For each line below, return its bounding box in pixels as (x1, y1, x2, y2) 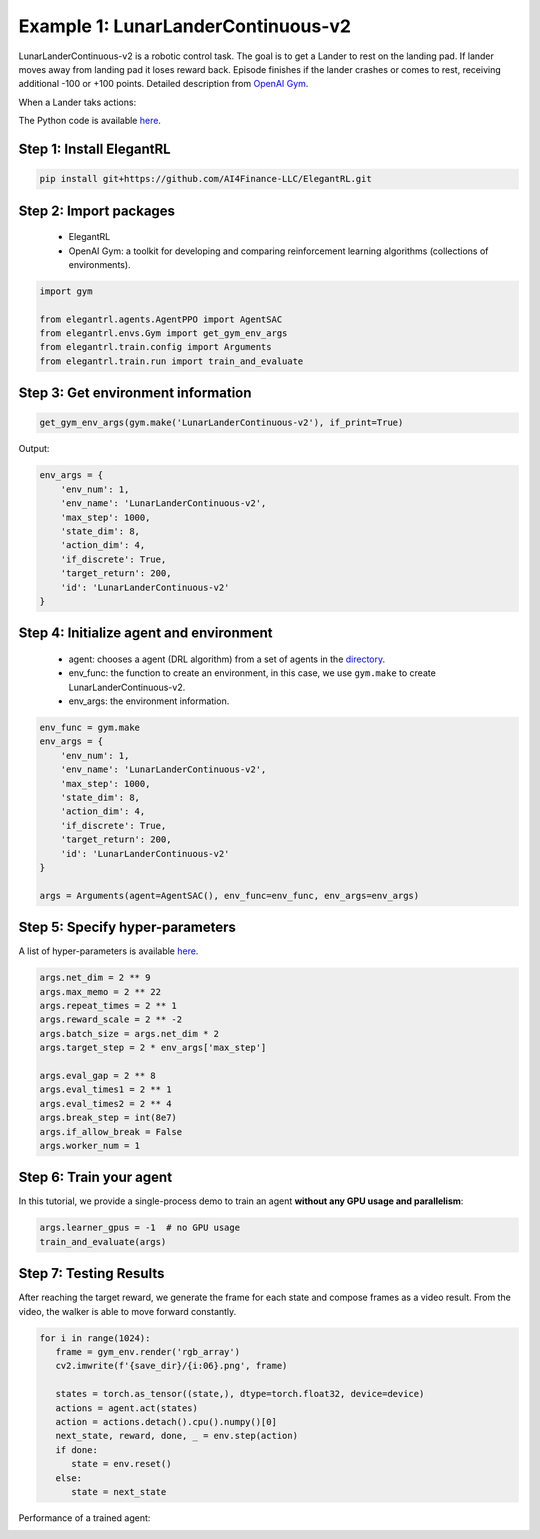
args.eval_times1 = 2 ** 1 (39, 1084, 172, 1095)
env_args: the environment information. (68, 695, 230, 707)
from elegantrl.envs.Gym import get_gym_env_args (39, 328, 288, 339)
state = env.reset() (71, 1458, 172, 1470)
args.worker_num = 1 (39, 1140, 140, 1151)
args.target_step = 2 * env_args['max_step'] (39, 1042, 267, 1054)
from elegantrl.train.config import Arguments (39, 341, 272, 353)
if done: (55, 1444, 99, 1455)
